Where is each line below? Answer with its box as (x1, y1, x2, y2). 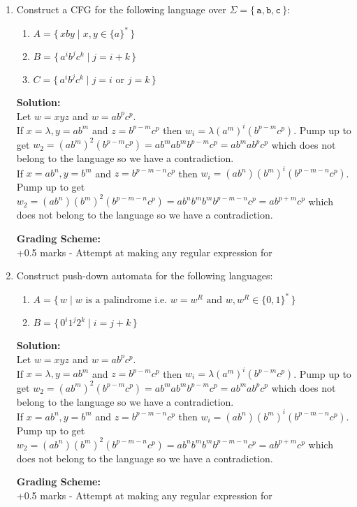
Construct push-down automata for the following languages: (16, 268, 273, 283)
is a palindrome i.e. (85, 295, 168, 306)
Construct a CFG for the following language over (16, 2, 226, 16)
